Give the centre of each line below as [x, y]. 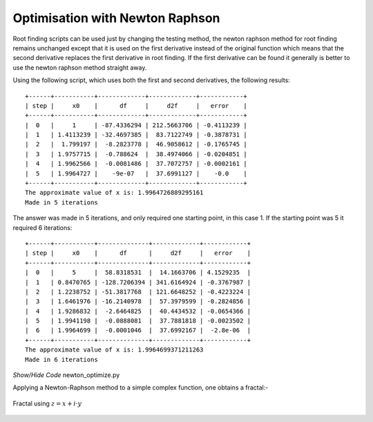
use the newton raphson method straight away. [80, 67]
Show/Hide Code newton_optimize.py [66, 375]
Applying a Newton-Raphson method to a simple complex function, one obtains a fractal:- [141, 387]
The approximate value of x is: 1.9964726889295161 [114, 193]
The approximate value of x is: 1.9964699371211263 [114, 350]
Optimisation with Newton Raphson [116, 18]
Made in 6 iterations [61, 359]
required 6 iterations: [42, 227]
